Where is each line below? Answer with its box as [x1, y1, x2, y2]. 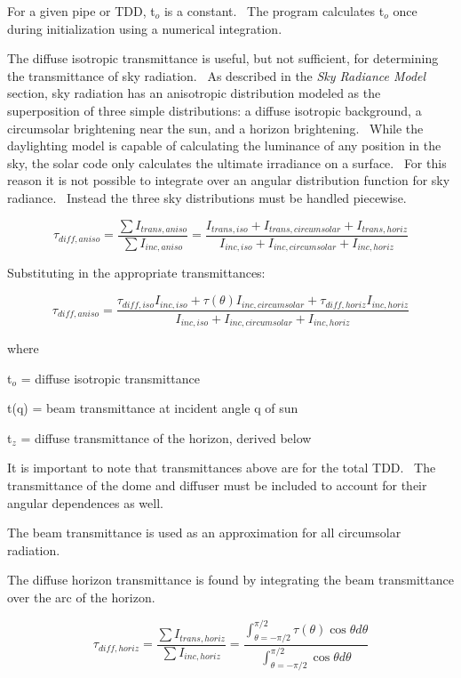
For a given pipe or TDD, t [7, 2, 155, 20]
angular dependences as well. [7, 493, 163, 512]
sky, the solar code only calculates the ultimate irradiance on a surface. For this [7, 153, 447, 172]
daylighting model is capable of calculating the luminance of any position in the [7, 136, 441, 155]
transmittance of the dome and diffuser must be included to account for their [7, 475, 427, 494]
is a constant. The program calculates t [163, 2, 385, 20]
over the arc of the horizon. [7, 587, 155, 606]
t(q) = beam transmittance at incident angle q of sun [7, 399, 298, 417]
